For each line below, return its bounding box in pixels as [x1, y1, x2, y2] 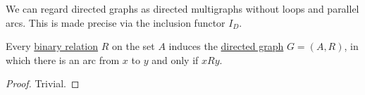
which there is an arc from [6, 52, 120, 67]
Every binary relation [6, 39, 99, 53]
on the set [112, 39, 155, 53]
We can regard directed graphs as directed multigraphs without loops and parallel [6, 1, 359, 15]
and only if [151, 52, 199, 67]
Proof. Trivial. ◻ [6, 76, 80, 91]
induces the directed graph [168, 39, 284, 53]
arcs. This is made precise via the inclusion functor [6, 15, 225, 30]
